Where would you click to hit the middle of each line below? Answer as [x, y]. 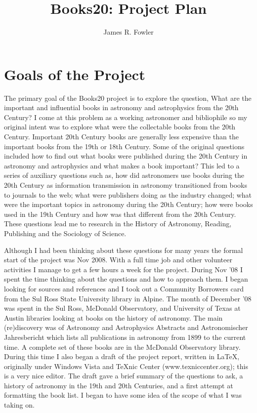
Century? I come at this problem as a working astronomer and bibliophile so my [126, 117]
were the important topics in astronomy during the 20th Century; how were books [128, 204]
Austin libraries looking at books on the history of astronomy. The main [113, 317]
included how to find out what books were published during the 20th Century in [126, 156]
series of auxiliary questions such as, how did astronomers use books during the [124, 175]
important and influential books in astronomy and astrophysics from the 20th [121, 107]
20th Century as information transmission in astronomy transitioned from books [126, 185]
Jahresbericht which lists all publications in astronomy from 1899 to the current [125, 337]
